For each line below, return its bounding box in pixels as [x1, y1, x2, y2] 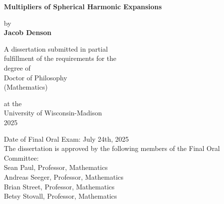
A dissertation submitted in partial [4, 43, 108, 54]
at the [4, 98, 22, 108]
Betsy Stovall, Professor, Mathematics [4, 191, 117, 201]
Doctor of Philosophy [4, 72, 68, 82]
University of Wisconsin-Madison [4, 108, 102, 118]
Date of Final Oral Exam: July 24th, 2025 [4, 133, 129, 144]
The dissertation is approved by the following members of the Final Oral [4, 143, 220, 153]
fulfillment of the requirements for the [4, 53, 117, 63]
